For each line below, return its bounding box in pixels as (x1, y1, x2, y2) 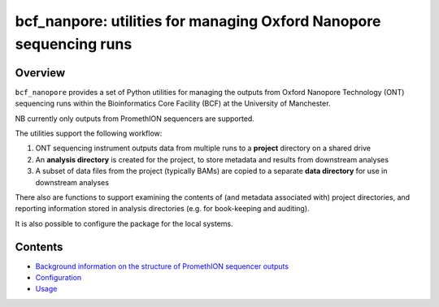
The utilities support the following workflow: (15, 128, 163, 138)
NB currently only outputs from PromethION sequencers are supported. (15, 114, 255, 123)
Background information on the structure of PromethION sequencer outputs (35, 261, 289, 271)
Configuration (35, 273, 82, 283)
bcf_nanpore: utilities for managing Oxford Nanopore (15, 12, 381, 30)
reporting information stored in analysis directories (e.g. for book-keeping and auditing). (15, 204, 310, 214)
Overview (15, 66, 66, 80)
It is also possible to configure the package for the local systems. (15, 218, 233, 228)
